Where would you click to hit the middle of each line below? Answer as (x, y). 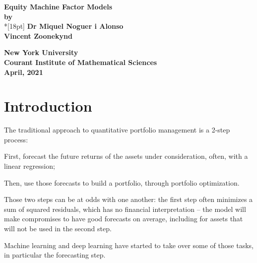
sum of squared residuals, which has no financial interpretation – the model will (125, 209)
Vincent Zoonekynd (38, 35)
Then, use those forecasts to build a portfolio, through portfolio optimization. (122, 182)
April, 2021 (24, 72)
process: (16, 139)
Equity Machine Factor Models (58, 6)
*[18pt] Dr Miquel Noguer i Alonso (64, 26)
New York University (41, 52)
